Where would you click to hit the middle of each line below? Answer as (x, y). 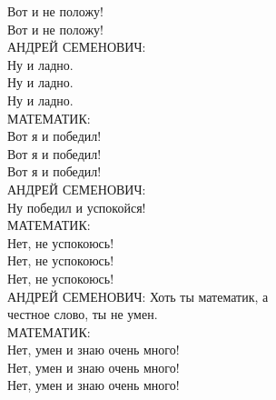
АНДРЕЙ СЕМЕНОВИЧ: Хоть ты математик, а (138, 296)
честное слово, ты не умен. (83, 314)
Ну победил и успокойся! (77, 207)
